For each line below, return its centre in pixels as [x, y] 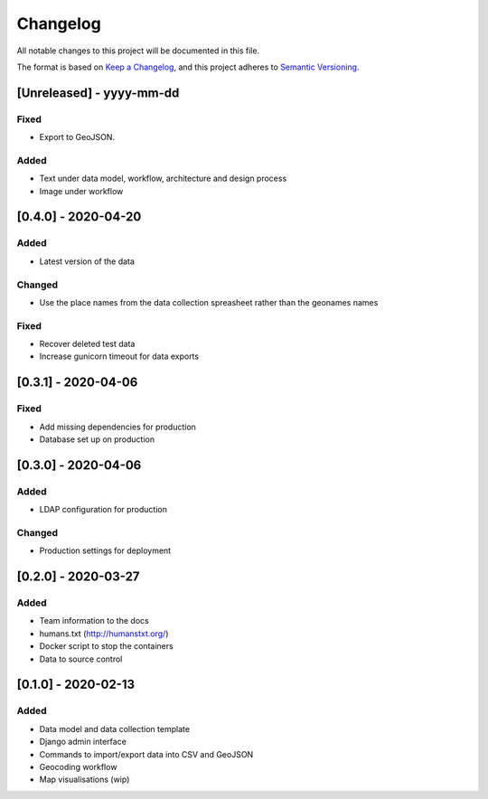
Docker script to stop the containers [106, 646]
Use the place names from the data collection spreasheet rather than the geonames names [209, 302]
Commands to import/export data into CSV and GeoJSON [146, 754]
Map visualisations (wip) [84, 780]
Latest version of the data [87, 261]
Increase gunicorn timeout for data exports [119, 356]
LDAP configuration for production [103, 510]
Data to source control [81, 659]
